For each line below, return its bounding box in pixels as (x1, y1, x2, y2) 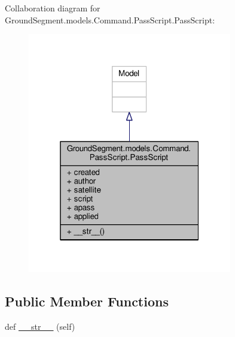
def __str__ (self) (5, 320, 75, 332)
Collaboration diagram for (5, 2, 100, 14)
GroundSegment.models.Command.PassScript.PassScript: (5, 13, 215, 26)
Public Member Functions (5, 291, 169, 310)
